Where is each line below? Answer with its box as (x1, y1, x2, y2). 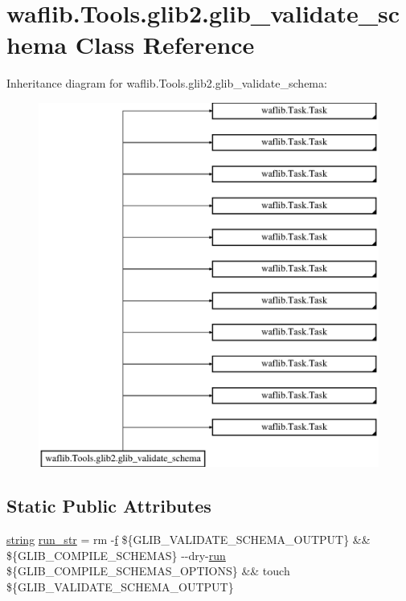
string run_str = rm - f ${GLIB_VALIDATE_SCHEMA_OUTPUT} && (6, 531, 371, 548)
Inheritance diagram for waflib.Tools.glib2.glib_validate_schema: (6, 75, 327, 92)
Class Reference (75, 28, 255, 61)
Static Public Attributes (6, 493, 211, 518)
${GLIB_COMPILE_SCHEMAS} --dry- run (6, 546, 226, 563)
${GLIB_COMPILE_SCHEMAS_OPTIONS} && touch (6, 562, 290, 579)
